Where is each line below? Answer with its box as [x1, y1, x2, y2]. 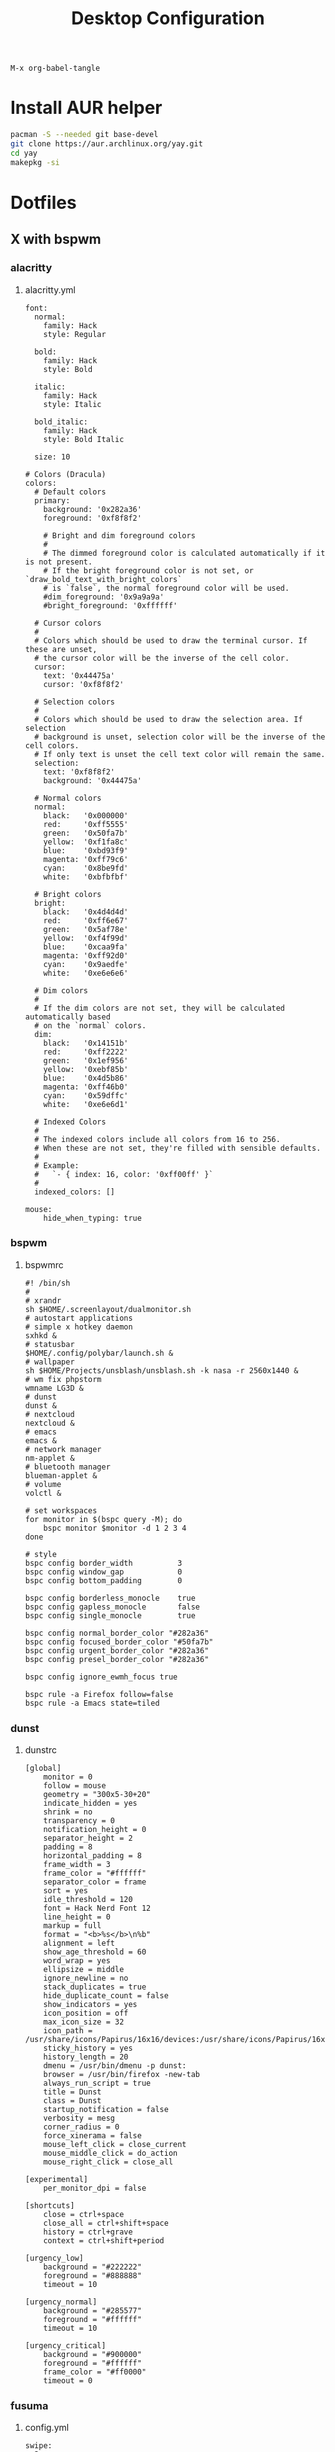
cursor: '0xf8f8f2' [43, 679, 125, 689]
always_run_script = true [43, 2078, 152, 2089]
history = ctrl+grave [43, 2227, 133, 2237]
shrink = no [43, 1807, 93, 1817]
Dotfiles [10, 191, 77, 214]
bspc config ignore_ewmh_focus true [24, 1672, 178, 1682]
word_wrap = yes [43, 1956, 111, 1966]
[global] [24, 1763, 62, 1774]
